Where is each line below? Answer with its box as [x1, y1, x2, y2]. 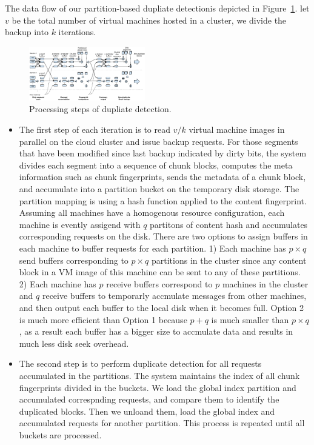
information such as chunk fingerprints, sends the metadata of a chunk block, [19, 170, 306, 183]
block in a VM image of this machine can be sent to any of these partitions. [19, 266, 301, 278]
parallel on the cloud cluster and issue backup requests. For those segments [19, 135, 298, 147]
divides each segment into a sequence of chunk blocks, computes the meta [19, 158, 293, 171]
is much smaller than [211, 313, 289, 326]
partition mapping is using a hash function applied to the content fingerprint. [19, 194, 307, 207]
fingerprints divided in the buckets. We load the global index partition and [19, 381, 296, 393]
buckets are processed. [19, 428, 102, 441]
